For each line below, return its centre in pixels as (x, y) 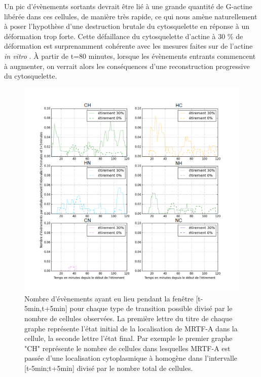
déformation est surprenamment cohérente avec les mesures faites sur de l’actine (128, 46)
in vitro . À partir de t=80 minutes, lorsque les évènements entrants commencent (130, 56)
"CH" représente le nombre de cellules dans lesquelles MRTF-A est (127, 348)
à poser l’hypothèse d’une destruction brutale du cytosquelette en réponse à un (127, 26)
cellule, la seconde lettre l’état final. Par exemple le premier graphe (128, 338)
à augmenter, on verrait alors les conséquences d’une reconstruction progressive (127, 66)
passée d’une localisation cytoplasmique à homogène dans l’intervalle (131, 358)
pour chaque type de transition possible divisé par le (151, 308)
